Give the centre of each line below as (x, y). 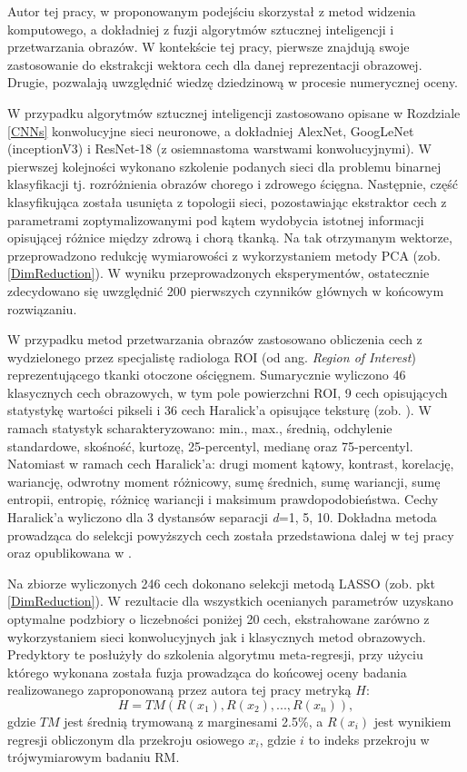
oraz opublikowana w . (70, 553)
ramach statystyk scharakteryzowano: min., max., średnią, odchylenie (200, 428)
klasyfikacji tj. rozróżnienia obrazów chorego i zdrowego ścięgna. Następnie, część (233, 184)
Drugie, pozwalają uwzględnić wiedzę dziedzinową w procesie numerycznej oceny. (233, 82)
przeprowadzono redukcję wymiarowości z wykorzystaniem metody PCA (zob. (224, 255)
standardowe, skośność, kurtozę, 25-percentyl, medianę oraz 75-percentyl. (210, 445)
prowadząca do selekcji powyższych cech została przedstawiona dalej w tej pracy (231, 534)
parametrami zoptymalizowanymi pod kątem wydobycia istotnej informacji (216, 219)
